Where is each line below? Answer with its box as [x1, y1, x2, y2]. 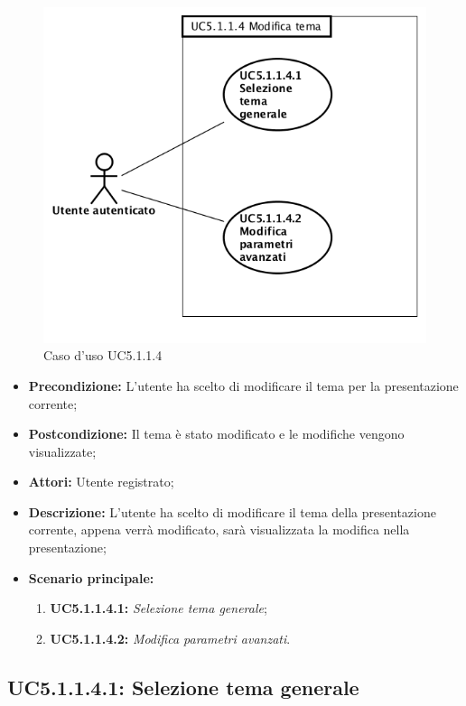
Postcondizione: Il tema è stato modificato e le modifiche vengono [28, 424, 405, 443]
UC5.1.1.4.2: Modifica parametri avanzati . [50, 628, 291, 647]
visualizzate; [28, 441, 97, 460]
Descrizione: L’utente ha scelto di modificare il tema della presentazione [28, 502, 436, 521]
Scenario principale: [28, 568, 154, 587]
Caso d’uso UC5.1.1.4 [43, 346, 163, 365]
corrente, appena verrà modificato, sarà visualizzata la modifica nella [28, 520, 410, 539]
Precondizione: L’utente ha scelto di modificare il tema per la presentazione [28, 376, 459, 395]
